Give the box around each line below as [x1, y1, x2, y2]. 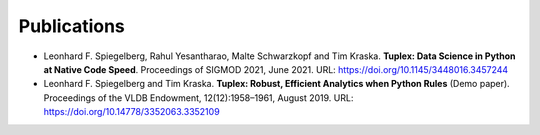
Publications [18, 15, 125, 37]
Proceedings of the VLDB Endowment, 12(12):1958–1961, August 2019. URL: [43, 91, 354, 104]
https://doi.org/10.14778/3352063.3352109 [43, 106, 220, 118]
